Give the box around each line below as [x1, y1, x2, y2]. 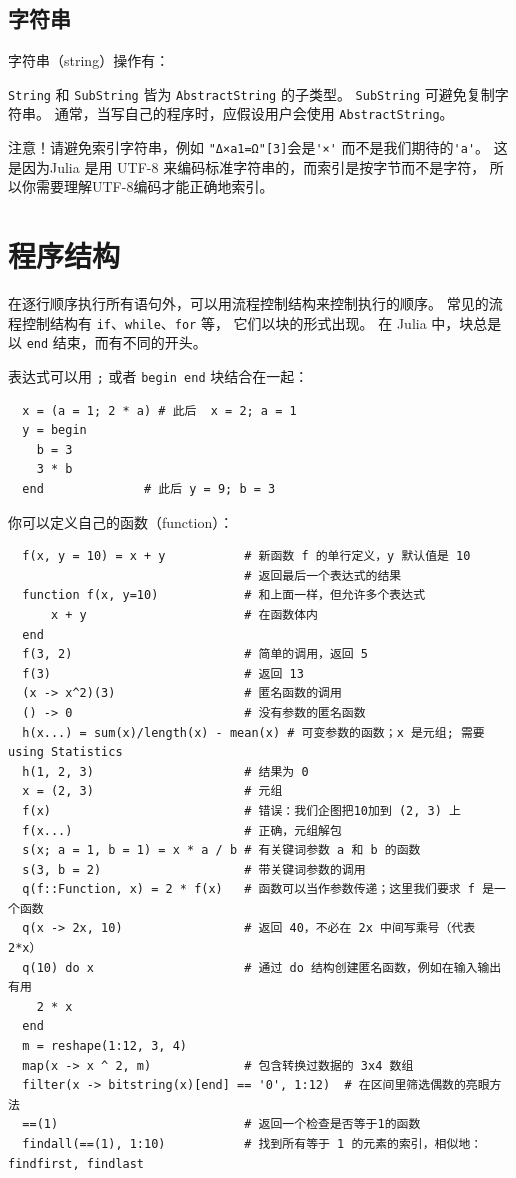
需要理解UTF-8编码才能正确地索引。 [35, 176, 274, 197]
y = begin [22, 423, 87, 438]
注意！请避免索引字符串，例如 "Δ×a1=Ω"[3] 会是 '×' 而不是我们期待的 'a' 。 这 [8, 137, 508, 158]
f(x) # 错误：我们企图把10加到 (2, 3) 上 [22, 803, 461, 818]
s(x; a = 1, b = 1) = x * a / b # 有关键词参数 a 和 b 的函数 [22, 843, 421, 858]
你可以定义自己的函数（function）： [8, 511, 234, 532]
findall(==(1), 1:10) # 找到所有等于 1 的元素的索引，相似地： [22, 1137, 483, 1152]
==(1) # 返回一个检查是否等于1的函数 [22, 1117, 421, 1132]
